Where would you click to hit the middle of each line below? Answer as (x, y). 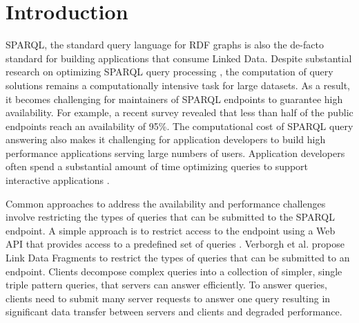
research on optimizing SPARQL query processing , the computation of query (169, 72)
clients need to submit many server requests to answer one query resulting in (168, 298)
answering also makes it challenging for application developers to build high (166, 139)
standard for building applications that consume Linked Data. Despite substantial (179, 58)
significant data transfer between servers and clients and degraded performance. (174, 312)
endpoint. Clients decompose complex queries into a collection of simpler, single (174, 271)
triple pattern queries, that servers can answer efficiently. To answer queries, (166, 285)
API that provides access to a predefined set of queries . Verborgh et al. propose (175, 244)
